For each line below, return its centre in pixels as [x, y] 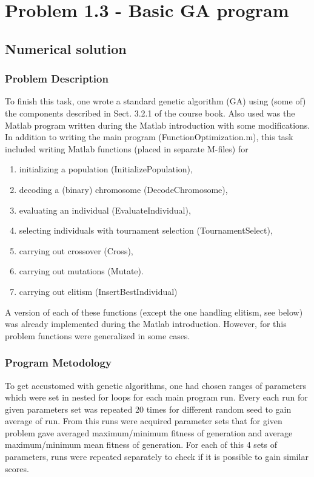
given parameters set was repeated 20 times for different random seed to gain [148, 409]
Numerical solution [66, 48]
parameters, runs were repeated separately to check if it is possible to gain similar [157, 457]
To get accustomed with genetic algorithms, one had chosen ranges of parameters [156, 385]
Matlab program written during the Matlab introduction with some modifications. [158, 125]
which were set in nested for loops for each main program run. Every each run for [156, 397]
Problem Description [57, 79]
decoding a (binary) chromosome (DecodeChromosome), [123, 189]
